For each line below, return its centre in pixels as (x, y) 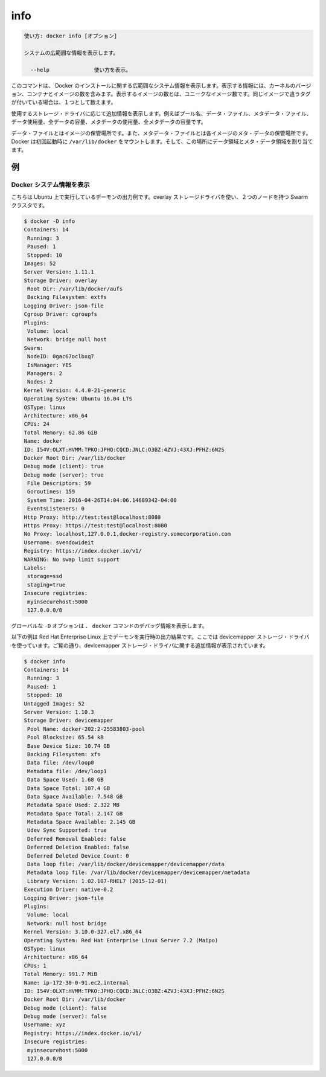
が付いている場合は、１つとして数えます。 (64, 102)
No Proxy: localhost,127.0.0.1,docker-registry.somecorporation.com (127, 534)
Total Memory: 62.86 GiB (61, 432)
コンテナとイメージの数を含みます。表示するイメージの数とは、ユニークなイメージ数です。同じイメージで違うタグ (169, 94)
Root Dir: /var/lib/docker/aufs (75, 289)
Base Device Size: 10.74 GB (69, 746)
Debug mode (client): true (64, 466)
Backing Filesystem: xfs (64, 754)
